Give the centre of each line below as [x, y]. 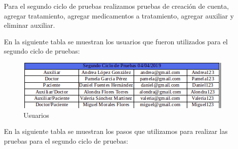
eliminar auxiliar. [30, 25]
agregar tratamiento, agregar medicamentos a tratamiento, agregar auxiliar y [119, 15]
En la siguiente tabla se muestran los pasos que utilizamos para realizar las [116, 131]
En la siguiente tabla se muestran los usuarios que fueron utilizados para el [116, 41]
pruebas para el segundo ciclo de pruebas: [66, 140]
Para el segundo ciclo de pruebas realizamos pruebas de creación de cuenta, [117, 6]
